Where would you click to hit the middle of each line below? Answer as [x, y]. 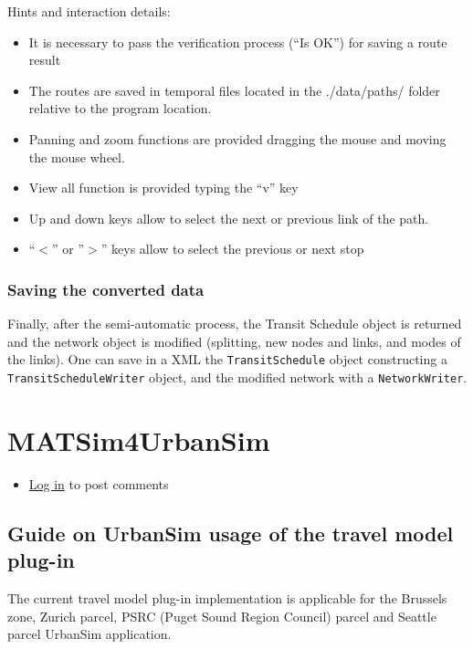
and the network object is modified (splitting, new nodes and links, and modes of [234, 341]
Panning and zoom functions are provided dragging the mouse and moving [237, 138]
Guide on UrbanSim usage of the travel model [231, 533]
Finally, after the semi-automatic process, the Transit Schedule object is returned [235, 324]
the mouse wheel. [77, 157]
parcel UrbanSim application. [89, 634]
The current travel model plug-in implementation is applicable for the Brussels [227, 597]
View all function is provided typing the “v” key [163, 188]
